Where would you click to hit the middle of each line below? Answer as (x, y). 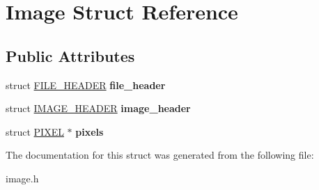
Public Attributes (70, 55)
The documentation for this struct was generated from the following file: (160, 155)
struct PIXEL (35, 131)
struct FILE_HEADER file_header (86, 85)
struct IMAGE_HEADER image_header (98, 108)
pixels (90, 131)
